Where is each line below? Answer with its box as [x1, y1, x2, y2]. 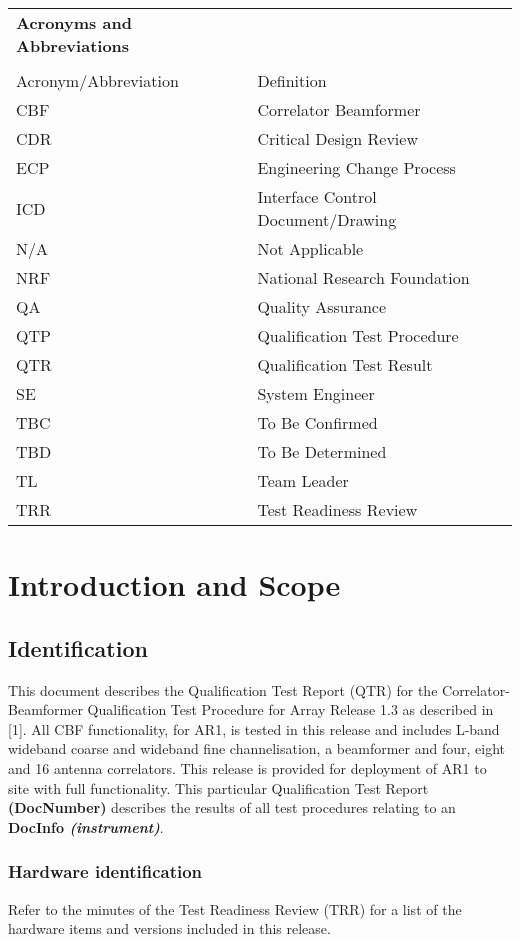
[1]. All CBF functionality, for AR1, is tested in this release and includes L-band [8, 718, 500, 739]
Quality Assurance [257, 295, 387, 318]
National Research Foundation [257, 266, 470, 289]
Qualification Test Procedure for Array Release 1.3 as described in [87, 699, 494, 720]
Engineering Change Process [257, 156, 456, 179]
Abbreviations [16, 34, 130, 57]
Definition [257, 69, 327, 92]
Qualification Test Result [257, 353, 433, 376]
